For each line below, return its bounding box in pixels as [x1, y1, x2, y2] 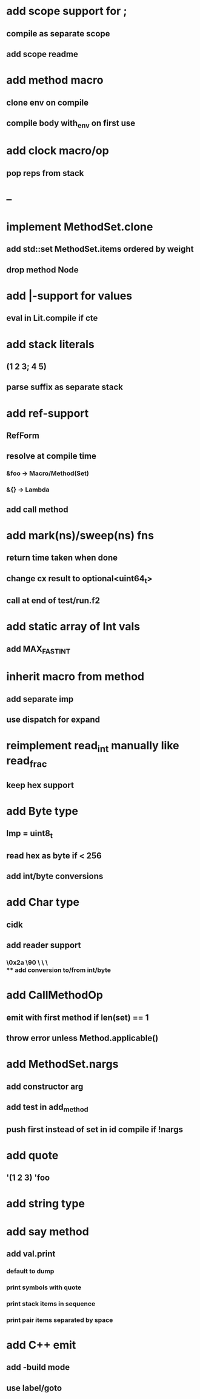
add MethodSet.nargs [6, 1057, 119, 1071]
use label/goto [6, 1383, 62, 1393]
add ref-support [6, 406, 89, 420]
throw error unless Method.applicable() [6, 1033, 159, 1043]
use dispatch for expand [6, 714, 101, 724]
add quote [6, 1148, 59, 1162]
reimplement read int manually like [6, 739, 179, 755]
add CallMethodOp [6, 988, 103, 1002]
